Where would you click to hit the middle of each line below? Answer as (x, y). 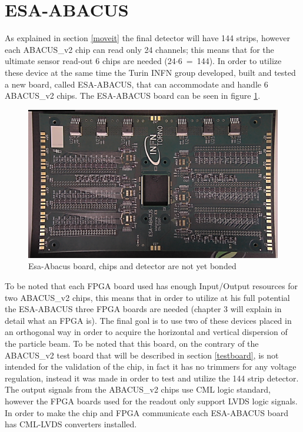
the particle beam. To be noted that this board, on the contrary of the (132, 343)
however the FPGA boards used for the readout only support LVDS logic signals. (151, 401)
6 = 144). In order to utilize (230, 61)
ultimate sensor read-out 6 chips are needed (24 (90, 61)
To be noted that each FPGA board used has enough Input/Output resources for (151, 286)
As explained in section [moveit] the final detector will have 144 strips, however (147, 38)
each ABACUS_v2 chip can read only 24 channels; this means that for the (139, 49)
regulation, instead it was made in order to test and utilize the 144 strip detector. (152, 378)
